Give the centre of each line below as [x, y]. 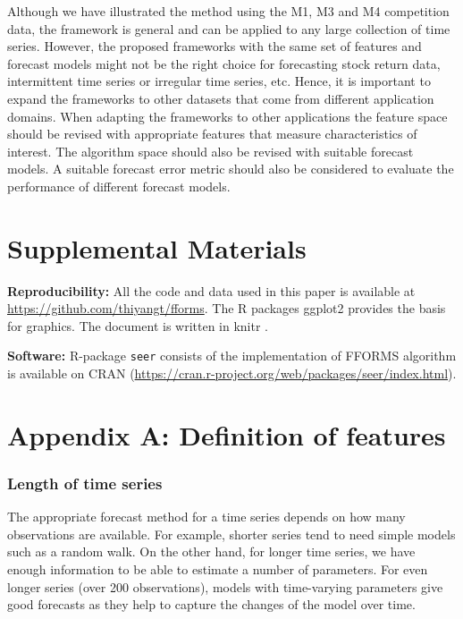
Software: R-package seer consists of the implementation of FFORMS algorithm [232, 356]
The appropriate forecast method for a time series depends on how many [206, 517]
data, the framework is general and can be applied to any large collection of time [229, 28]
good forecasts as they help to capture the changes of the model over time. [211, 604]
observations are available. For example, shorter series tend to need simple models [231, 534]
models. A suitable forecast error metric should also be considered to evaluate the [231, 169]
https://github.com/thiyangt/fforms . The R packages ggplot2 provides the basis [227, 308]
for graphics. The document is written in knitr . [138, 325]
